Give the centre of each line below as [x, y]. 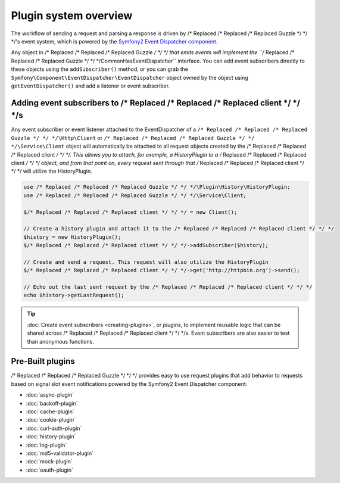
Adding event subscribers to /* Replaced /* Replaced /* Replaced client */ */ [156, 103]
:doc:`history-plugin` [51, 437]
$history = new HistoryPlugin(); [72, 237]
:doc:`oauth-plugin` [50, 470]
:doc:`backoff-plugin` [52, 403]
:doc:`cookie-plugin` [51, 420]
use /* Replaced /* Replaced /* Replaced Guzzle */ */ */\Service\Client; [135, 195]
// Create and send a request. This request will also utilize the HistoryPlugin [146, 262]
